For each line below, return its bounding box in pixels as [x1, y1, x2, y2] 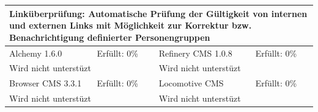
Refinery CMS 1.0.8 [158, 46, 232, 59]
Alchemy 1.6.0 [9, 46, 62, 59]
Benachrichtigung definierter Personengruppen [9, 30, 210, 43]
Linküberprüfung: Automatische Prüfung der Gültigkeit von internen [9, 7, 308, 19]
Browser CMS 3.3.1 [9, 77, 82, 89]
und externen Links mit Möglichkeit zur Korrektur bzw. [9, 19, 252, 32]
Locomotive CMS [158, 77, 224, 89]
